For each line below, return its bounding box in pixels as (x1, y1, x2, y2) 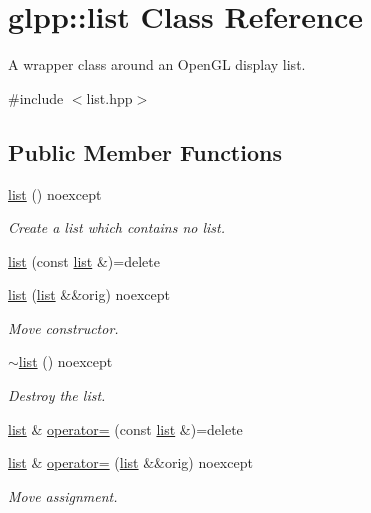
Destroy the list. (8, 385, 106, 406)
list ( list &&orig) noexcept (8, 284, 170, 305)
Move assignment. (8, 485, 118, 506)
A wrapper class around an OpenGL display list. (8, 54, 306, 75)
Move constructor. (8, 317, 119, 338)
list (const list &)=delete (8, 250, 160, 271)
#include (8, 87, 64, 108)
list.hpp (86, 87, 133, 108)
